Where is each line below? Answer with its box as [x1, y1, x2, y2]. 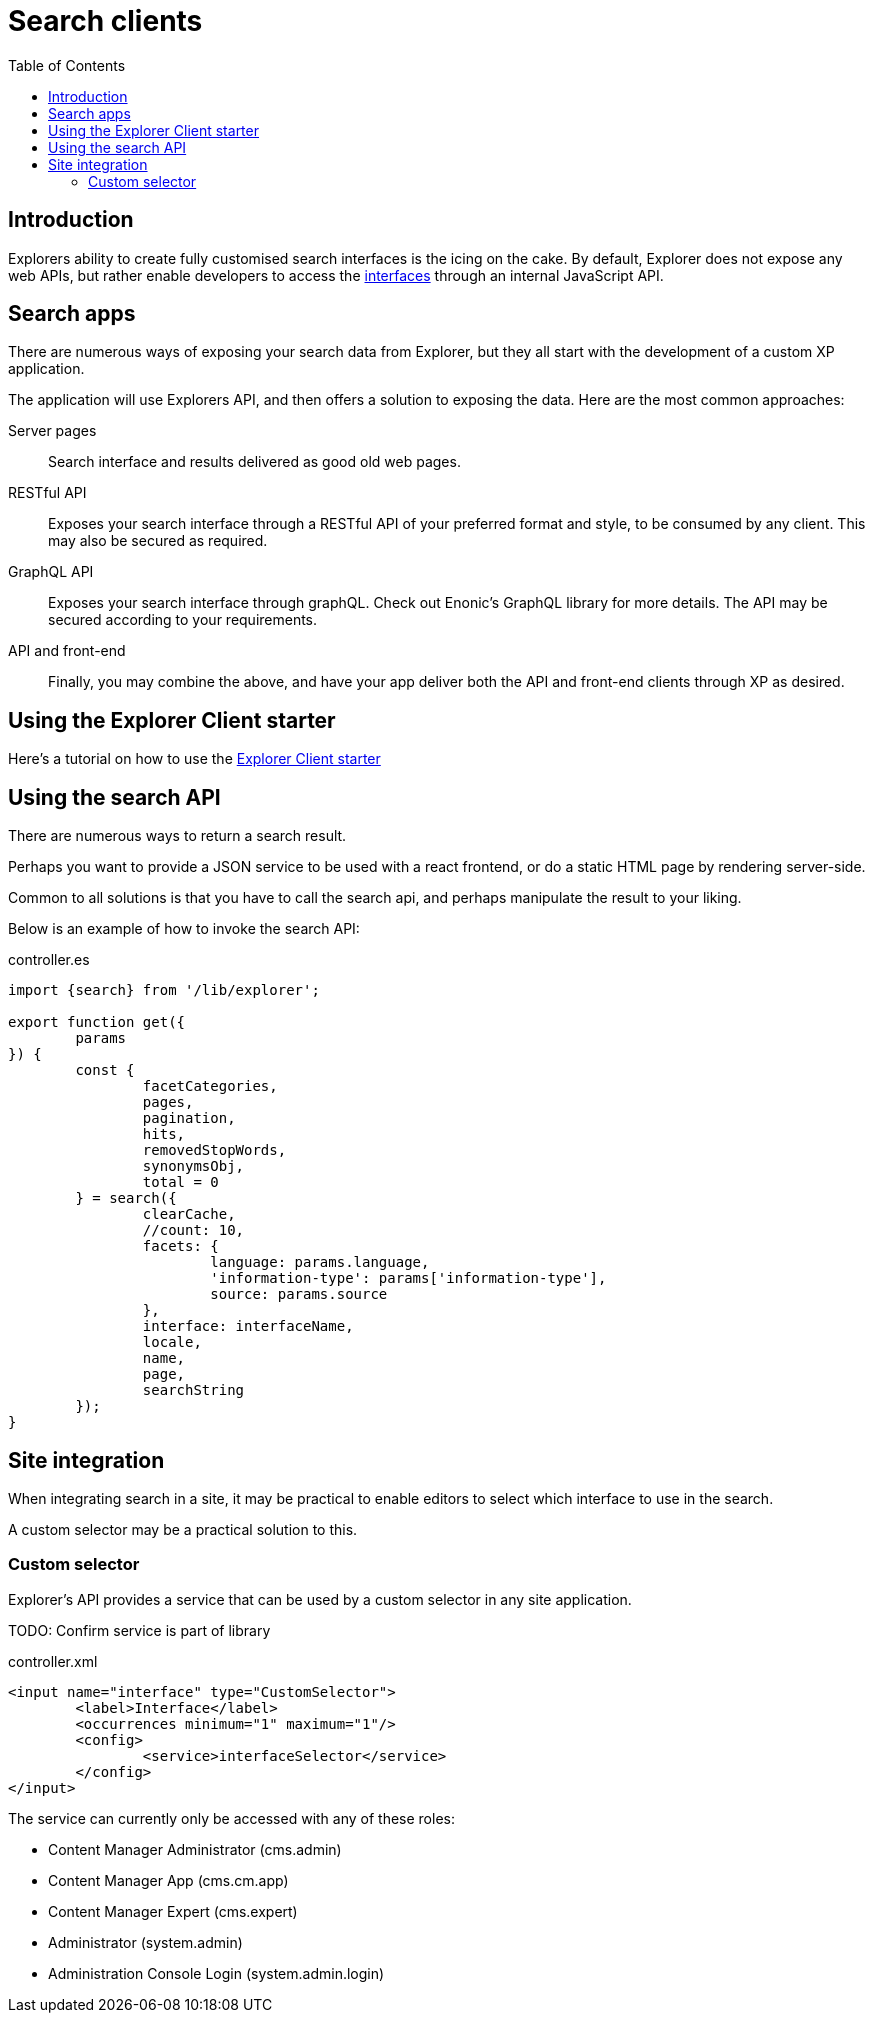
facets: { [142, 1238, 219, 1255]
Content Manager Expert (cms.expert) [48, 1902, 298, 1920]
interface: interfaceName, [142, 1318, 354, 1335]
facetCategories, [142, 1078, 278, 1095]
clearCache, [142, 1206, 236, 1223]
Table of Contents [8, 56, 126, 74]
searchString [142, 1382, 245, 1399]
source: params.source [210, 1286, 388, 1303]
